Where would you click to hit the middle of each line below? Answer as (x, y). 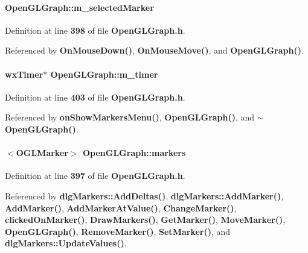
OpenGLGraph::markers (134, 153)
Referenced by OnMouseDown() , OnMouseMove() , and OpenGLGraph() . (154, 50)
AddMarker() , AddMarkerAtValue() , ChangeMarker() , (121, 208)
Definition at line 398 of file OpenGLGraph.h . (95, 30)
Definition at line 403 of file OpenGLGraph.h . (95, 97)
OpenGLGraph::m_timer (104, 74)
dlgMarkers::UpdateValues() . (66, 243)
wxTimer (24, 74)
